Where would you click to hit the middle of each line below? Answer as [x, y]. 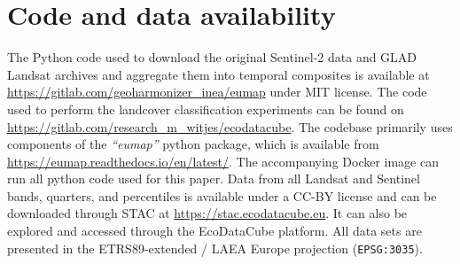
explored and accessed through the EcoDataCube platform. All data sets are [214, 231]
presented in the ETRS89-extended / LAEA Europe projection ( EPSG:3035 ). [215, 248]
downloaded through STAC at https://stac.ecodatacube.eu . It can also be [207, 213]
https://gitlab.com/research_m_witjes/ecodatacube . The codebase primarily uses [230, 126]
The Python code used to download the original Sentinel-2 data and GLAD [212, 57]
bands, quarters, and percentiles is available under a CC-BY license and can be [222, 195]
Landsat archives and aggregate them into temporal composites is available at [218, 74]
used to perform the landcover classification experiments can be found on [206, 109]
